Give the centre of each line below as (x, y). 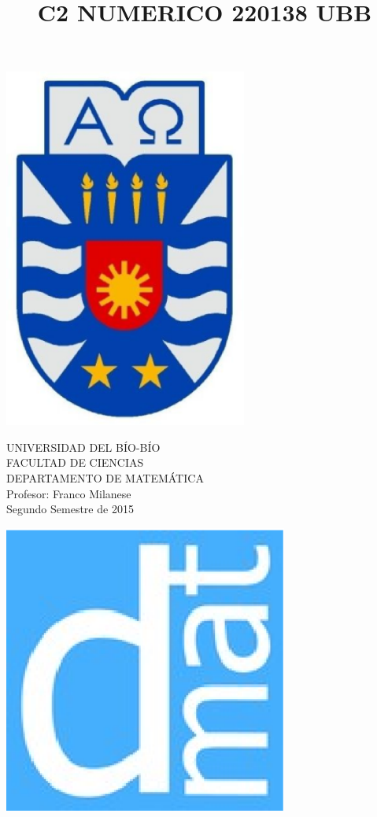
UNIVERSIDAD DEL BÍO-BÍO (83, 447)
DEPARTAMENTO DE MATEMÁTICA (105, 477)
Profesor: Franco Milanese (69, 493)
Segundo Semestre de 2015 (70, 509)
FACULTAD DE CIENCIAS (75, 462)
